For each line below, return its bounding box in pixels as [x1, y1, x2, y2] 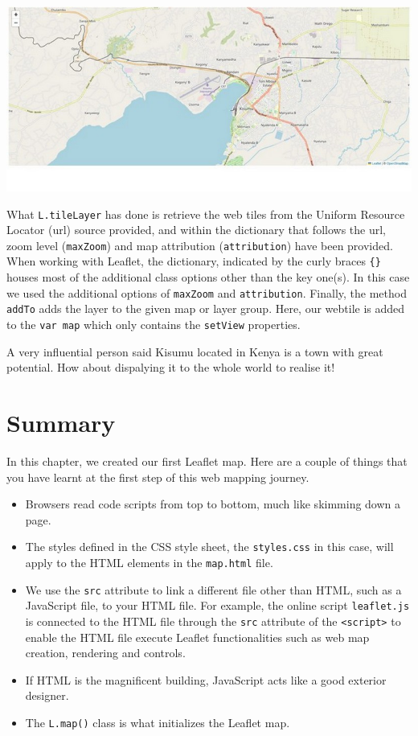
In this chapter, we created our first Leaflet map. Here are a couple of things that [6, 452, 408, 469]
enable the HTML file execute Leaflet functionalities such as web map [25, 628, 370, 645]
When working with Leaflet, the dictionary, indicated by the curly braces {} [6, 253, 381, 269]
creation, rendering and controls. [25, 644, 186, 661]
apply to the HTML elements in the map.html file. [25, 554, 273, 570]
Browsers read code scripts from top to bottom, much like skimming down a [25, 495, 401, 512]
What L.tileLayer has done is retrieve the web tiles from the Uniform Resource [6, 205, 405, 222]
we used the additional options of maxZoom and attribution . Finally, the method [6, 284, 407, 301]
